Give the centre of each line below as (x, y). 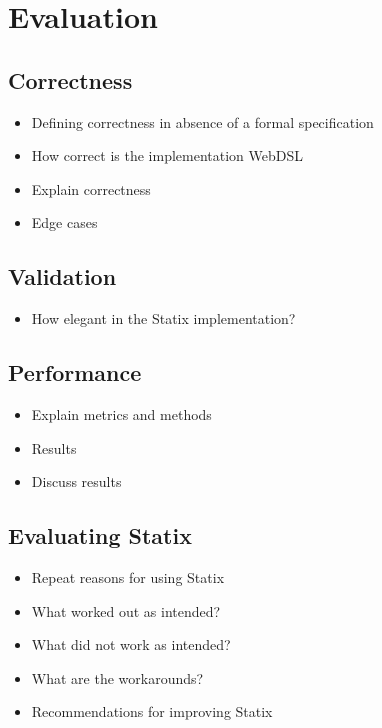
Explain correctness (91, 188)
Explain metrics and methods (121, 413)
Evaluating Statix (100, 535)
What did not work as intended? (131, 644)
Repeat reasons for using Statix (128, 576)
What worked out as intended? (126, 610)
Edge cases (64, 222)
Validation (62, 276)
